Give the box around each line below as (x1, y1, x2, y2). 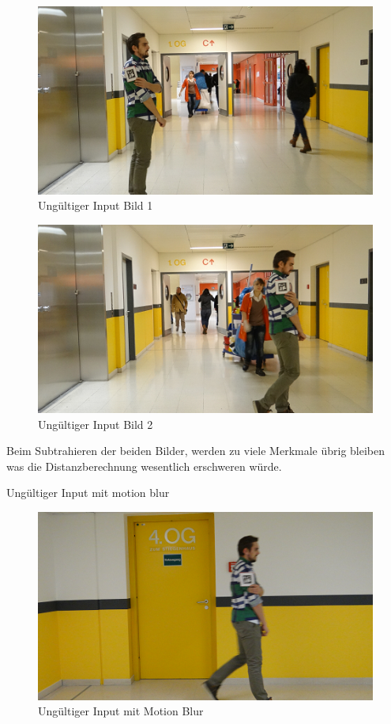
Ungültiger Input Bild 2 (38, 415, 153, 432)
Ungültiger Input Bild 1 (38, 197, 153, 214)
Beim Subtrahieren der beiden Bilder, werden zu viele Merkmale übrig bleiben (6, 442, 385, 459)
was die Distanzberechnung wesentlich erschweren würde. (6, 457, 282, 474)
